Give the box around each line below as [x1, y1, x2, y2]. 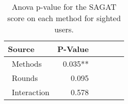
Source [8, 43, 34, 54]
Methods [12, 58, 42, 69]
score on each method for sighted [7, 12, 121, 24]
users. [54, 24, 74, 35]
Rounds [12, 72, 38, 83]
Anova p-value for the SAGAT [12, 1, 117, 12]
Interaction [12, 86, 50, 98]
